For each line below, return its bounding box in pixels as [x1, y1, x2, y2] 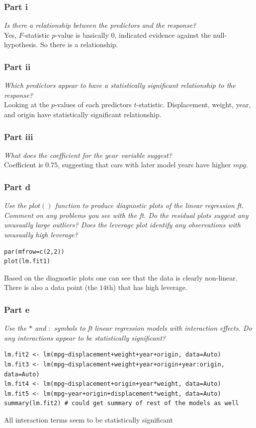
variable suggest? [121, 149, 172, 160]
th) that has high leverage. [106, 282, 187, 292]
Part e [4, 303, 30, 315]
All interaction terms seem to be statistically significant [4, 414, 173, 425]
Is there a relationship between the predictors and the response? [4, 20, 196, 30]
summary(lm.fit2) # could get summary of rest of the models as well [4, 400, 239, 407]
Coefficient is [4, 159, 43, 170]
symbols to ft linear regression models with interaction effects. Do [54, 323, 252, 333]
